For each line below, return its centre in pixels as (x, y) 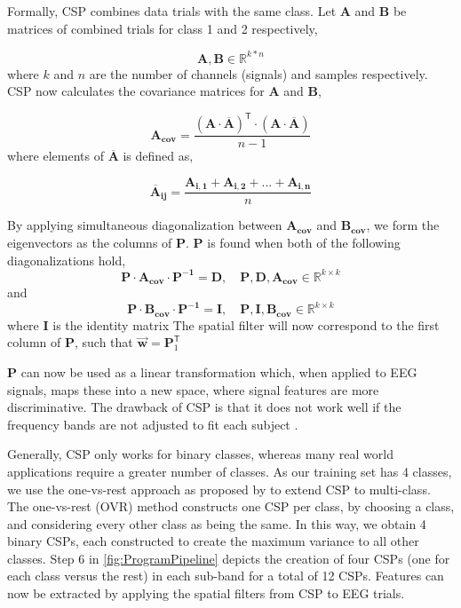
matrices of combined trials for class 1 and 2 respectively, (163, 28)
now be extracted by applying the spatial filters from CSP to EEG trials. (206, 593)
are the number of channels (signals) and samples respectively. (258, 73)
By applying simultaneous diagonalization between (145, 225)
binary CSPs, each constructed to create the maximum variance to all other (213, 541)
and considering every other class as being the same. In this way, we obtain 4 (217, 523)
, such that (103, 342)
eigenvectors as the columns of (90, 243)
